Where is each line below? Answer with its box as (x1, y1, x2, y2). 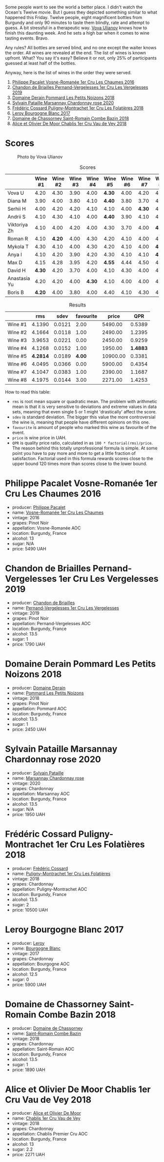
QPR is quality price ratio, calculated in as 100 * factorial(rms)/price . (12, 440, 153, 446)
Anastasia (7, 275, 30, 282)
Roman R (7, 235, 28, 242)
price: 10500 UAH (12, 907, 48, 913)
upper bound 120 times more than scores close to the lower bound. (12, 461, 147, 467)
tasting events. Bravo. (5, 35, 49, 41)
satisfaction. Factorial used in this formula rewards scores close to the (12, 455, 153, 461)
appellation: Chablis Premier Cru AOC (12, 1131, 88, 1137)
